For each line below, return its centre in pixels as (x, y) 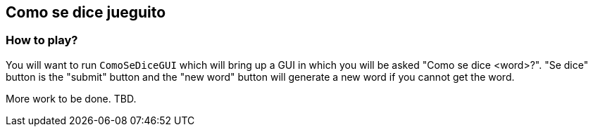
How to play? (42, 40)
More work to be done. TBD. (71, 98)
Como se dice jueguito (86, 12)
